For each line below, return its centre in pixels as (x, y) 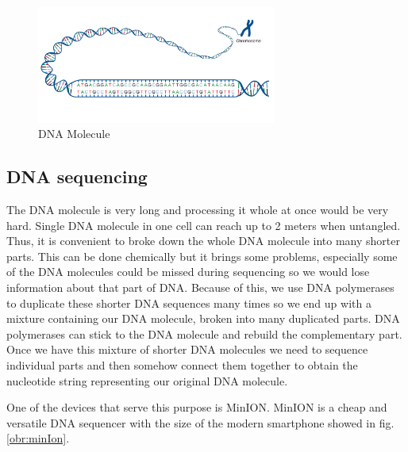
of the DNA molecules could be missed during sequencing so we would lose (188, 272)
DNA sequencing (77, 176)
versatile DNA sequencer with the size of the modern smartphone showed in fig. (200, 422)
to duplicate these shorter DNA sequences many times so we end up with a (189, 303)
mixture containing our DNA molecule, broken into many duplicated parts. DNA (203, 318)
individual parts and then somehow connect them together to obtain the (182, 364)
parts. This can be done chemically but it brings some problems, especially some (202, 256)
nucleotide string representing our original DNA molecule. (147, 380)
